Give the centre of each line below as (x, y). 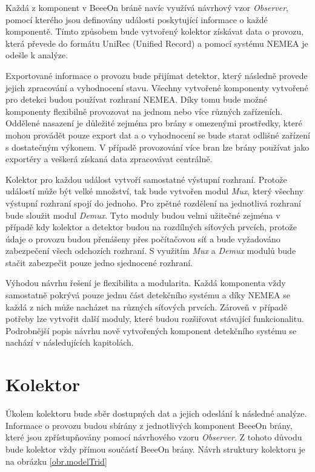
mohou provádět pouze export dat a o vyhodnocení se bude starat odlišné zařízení (158, 135)
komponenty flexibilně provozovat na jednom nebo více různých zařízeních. (144, 111)
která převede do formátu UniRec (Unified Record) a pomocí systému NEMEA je (157, 43)
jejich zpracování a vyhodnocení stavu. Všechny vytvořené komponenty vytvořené (157, 87)
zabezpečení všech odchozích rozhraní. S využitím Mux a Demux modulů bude (151, 251)
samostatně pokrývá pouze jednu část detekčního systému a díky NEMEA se (148, 295)
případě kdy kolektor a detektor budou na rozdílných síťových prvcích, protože (151, 227)
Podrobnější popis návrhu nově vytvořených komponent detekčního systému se (151, 330)
